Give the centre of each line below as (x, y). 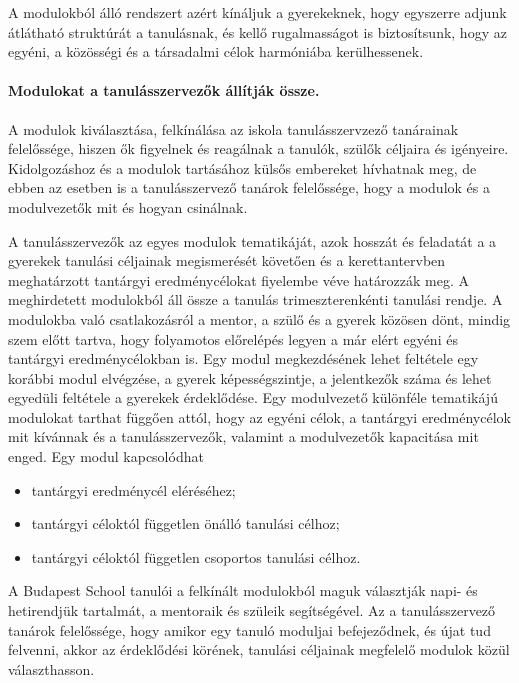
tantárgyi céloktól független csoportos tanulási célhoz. (196, 556)
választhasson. (51, 668)
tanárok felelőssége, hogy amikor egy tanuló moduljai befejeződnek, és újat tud (249, 629)
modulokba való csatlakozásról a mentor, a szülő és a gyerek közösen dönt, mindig (259, 318)
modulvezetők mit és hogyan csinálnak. (128, 206)
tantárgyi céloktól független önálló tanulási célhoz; (185, 523)
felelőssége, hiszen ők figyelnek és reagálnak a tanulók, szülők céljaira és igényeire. (258, 148)
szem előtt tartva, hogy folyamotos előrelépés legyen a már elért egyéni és (233, 338)
